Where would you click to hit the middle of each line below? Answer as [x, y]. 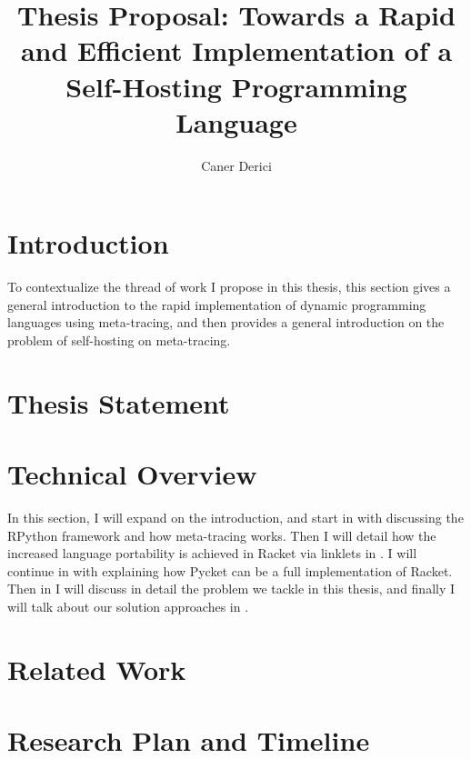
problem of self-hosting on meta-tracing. [119, 340]
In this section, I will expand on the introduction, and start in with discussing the [235, 518]
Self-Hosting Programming [236, 86]
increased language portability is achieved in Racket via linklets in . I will [212, 553]
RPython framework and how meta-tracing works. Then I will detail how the [222, 535]
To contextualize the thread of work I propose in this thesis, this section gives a [229, 287]
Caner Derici [236, 165]
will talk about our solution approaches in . [128, 607]
